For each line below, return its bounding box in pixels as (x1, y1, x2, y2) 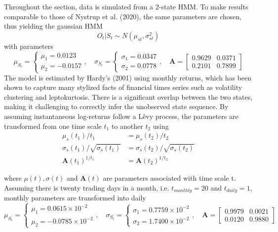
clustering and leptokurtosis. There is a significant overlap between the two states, (4, 91, 253, 102)
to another (111, 120, 143, 131)
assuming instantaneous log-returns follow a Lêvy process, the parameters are (4, 111, 238, 121)
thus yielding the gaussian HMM (4, 21, 103, 31)
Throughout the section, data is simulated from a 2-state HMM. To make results (4, 1, 248, 11)
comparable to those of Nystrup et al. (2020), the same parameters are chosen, (4, 11, 242, 21)
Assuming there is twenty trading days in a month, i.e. (4, 182, 169, 193)
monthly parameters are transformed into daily (4, 193, 146, 203)
